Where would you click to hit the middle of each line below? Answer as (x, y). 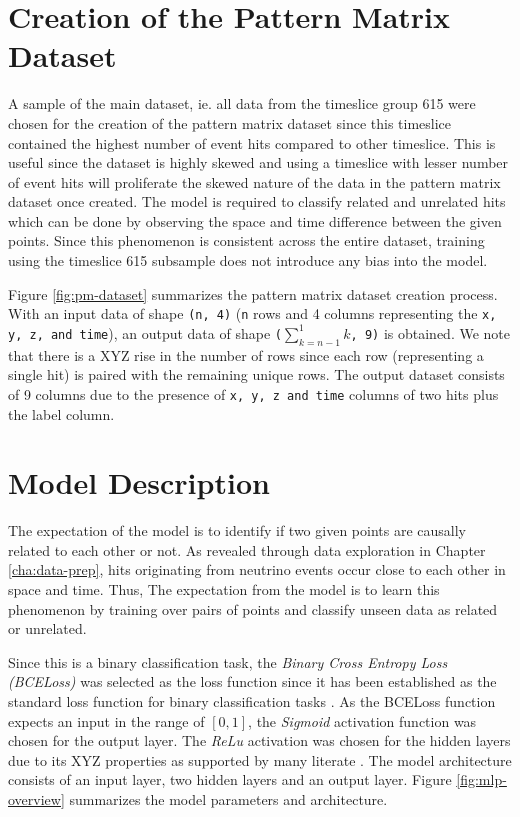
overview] (36, 798)
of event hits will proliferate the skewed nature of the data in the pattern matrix (254, 181)
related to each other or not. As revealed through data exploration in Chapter (247, 549)
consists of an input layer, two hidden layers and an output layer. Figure (230, 779)
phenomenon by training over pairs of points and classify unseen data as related (253, 608)
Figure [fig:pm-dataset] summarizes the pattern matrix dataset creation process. (253, 293)
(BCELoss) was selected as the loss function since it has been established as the (252, 681)
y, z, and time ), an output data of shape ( (145, 332)
